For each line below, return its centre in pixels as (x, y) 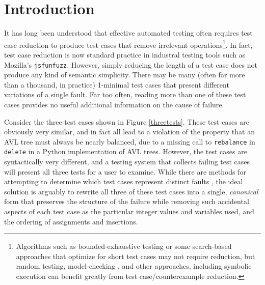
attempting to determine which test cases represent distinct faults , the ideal (124, 181)
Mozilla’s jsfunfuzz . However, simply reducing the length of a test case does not (131, 64)
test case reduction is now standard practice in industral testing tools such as (125, 54)
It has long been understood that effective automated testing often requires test (128, 33)
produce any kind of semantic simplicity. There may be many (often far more (125, 75)
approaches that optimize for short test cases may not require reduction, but (136, 256)
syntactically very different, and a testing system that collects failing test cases (127, 162)
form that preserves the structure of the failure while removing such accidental (127, 201)
